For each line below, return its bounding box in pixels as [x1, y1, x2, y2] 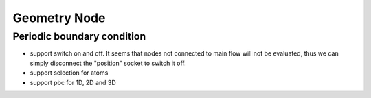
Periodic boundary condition [12, 30, 146, 42]
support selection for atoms [30, 69, 109, 77]
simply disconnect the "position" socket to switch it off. [30, 59, 187, 67]
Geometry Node [12, 10, 106, 25]
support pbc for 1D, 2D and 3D [30, 78, 116, 86]
